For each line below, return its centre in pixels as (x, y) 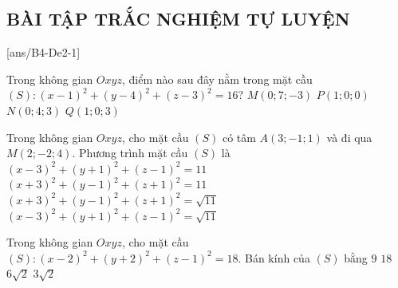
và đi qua (349, 137)
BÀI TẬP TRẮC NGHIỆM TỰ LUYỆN (178, 19)
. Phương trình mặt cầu (130, 153)
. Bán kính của (274, 257)
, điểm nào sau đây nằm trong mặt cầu (217, 79)
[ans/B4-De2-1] (43, 52)
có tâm (239, 137)
